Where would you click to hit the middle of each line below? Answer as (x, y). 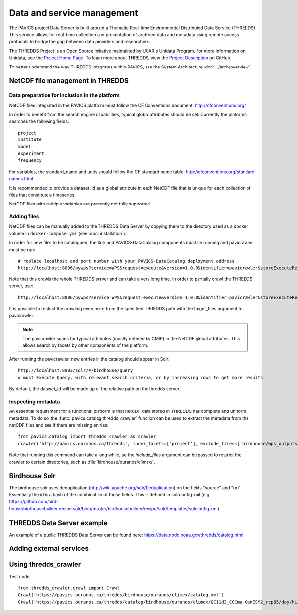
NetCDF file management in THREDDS (69, 81)
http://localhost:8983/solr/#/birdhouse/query (75, 371)
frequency (30, 161)
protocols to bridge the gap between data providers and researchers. (80, 42)
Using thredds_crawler (45, 565)
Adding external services (49, 549)
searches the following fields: (39, 121)
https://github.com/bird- (34, 502)
